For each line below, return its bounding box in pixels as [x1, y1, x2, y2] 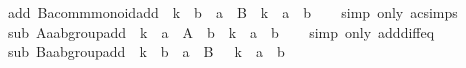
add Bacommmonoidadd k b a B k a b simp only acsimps [7, 2, 458, 22]
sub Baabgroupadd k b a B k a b [7, 41, 285, 62]
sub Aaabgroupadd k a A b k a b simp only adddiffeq [7, 21, 435, 42]
